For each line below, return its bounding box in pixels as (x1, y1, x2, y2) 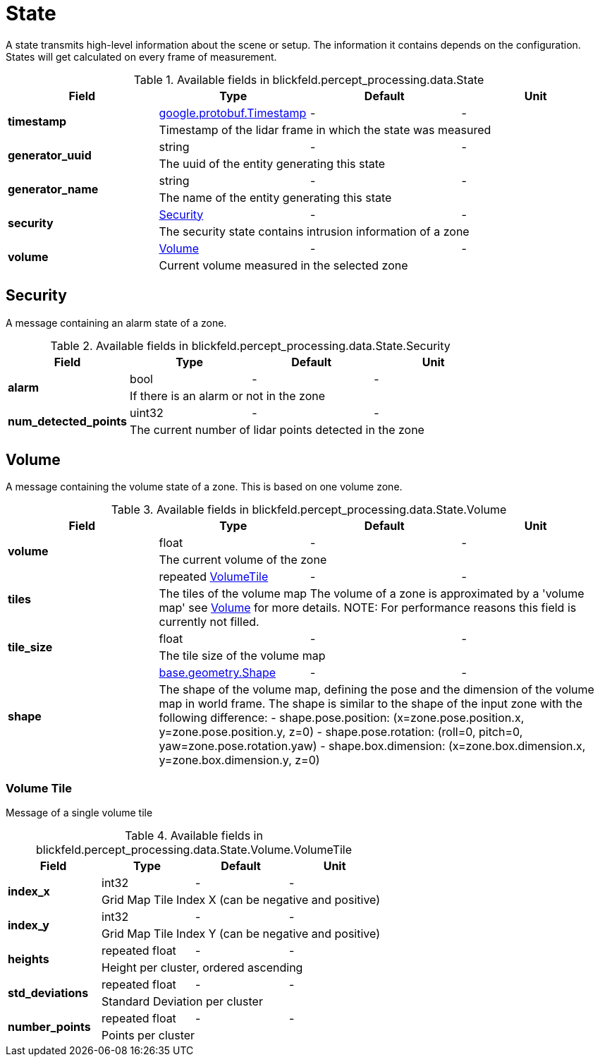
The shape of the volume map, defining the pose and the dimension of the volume (159, 682, 594, 697)
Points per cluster (102, 1028, 195, 1043)
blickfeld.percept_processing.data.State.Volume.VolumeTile (36, 843, 353, 857)
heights (8, 952, 49, 967)
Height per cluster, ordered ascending (102, 960, 303, 975)
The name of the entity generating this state (159, 190, 392, 205)
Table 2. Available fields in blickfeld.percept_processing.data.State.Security (50, 338, 451, 353)
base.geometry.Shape (159, 665, 276, 680)
